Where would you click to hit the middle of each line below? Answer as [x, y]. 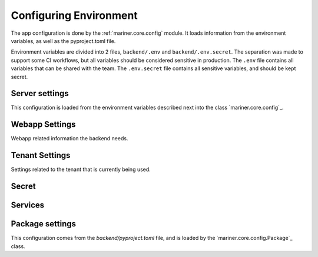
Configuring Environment [74, 15]
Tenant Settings [41, 155]
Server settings [40, 93]
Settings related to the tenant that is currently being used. [81, 169]
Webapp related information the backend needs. [69, 139]
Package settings [44, 224]
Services [28, 205]
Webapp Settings [43, 125]
